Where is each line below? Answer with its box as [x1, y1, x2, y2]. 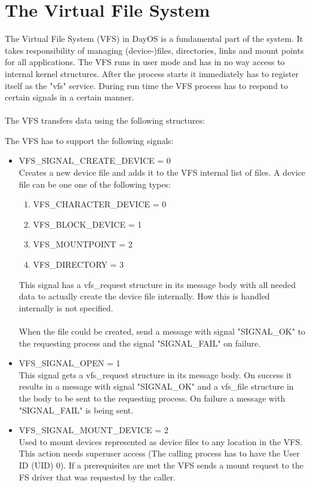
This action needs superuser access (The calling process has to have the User [19, 447, 300, 460]
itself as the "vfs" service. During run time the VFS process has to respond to [5, 79, 288, 91]
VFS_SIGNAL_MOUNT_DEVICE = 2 [19, 424, 168, 436]
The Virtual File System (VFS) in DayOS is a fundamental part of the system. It [5, 32, 303, 45]
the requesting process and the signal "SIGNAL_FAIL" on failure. [19, 336, 261, 349]
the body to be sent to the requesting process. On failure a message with [19, 391, 286, 404]
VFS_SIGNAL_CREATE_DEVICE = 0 [19, 154, 171, 167]
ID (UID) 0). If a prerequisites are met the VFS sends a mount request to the [19, 458, 304, 471]
